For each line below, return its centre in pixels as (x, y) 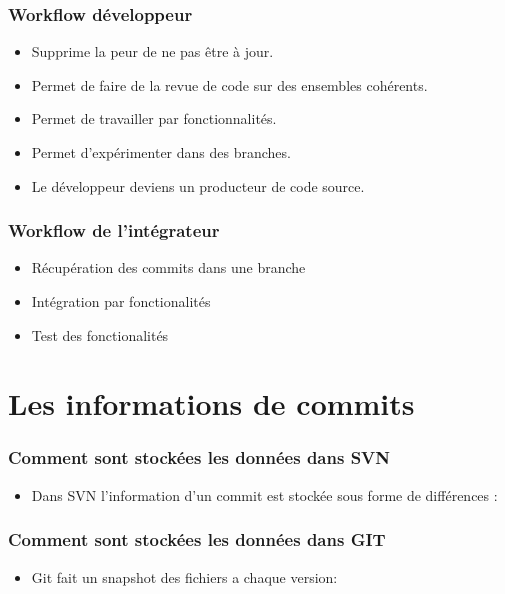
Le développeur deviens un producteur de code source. (198, 185)
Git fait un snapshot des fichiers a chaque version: (184, 576)
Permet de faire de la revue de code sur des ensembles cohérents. (229, 84)
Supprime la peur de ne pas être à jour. (152, 51)
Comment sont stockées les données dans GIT (197, 539)
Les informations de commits (211, 403)
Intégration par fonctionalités (121, 301)
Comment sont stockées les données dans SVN (199, 457)
